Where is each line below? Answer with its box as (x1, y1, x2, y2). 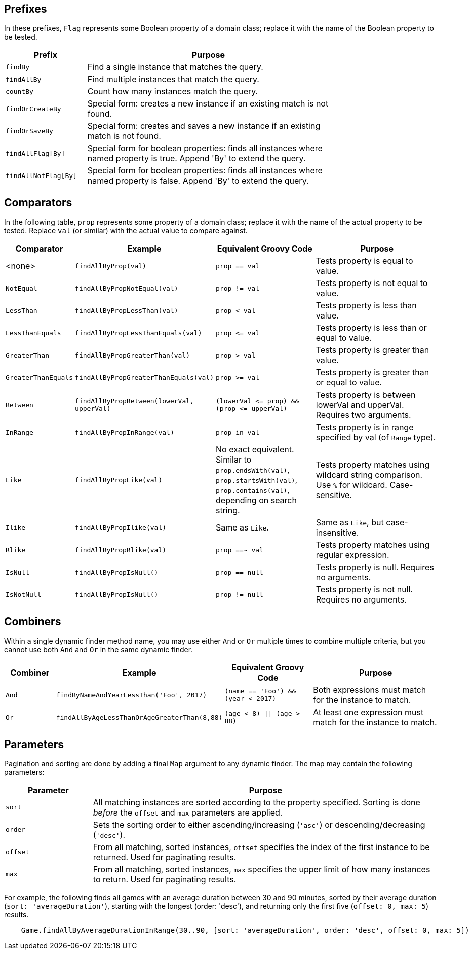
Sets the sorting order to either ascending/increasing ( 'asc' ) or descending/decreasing (93, 819, 425, 830)
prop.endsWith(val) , (216, 465, 290, 475)
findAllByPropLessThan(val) (75, 306, 178, 314)
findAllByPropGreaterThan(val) (75, 351, 190, 359)
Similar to (216, 454, 252, 465)
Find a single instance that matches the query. (87, 62, 263, 73)
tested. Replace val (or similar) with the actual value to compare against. (4, 226, 248, 235)
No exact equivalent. (216, 444, 294, 455)
